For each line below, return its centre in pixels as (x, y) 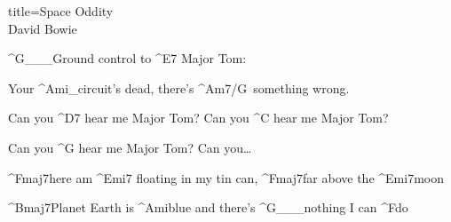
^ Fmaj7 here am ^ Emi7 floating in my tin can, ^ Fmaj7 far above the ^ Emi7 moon (226, 177)
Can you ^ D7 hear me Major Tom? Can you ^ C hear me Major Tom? (198, 118)
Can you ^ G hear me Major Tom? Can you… (130, 147)
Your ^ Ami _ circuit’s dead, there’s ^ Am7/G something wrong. (179, 87)
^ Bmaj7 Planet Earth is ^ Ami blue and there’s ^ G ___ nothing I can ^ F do (208, 207)
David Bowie (43, 28)
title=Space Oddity (61, 11)
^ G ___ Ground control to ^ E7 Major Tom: (127, 58)
